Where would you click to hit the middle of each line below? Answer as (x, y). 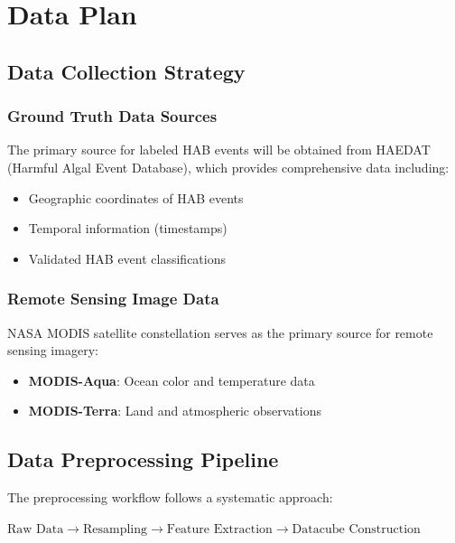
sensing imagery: (53, 350)
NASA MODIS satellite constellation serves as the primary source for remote (220, 332)
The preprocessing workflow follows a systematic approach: (170, 497)
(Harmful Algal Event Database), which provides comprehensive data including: (228, 167)
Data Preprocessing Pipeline (143, 459)
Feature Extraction (219, 529)
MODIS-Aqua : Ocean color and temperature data (172, 380)
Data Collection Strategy (126, 71)
